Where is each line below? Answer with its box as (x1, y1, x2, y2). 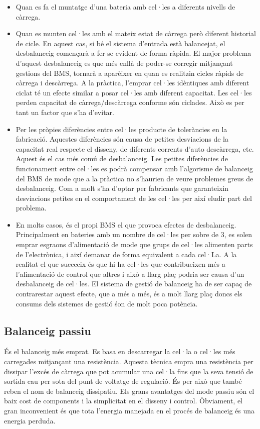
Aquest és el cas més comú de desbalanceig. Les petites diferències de (16, 153, 228, 164)
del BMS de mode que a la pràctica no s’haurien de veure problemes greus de (16, 173, 253, 183)
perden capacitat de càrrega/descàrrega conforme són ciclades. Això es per (16, 97, 244, 108)
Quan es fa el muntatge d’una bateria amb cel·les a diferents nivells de (16, 2, 235, 12)
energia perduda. (4, 415, 56, 425)
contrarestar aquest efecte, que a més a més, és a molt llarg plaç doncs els (16, 288, 242, 299)
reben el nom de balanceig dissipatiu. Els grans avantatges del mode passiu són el (4, 385, 254, 396)
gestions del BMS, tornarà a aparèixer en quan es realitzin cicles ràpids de (16, 67, 244, 78)
